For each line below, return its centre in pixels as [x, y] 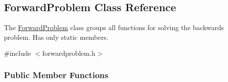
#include [18, 53]
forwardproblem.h [69, 53]
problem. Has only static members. [56, 37]
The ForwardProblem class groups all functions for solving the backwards [114, 27]
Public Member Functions [56, 74]
